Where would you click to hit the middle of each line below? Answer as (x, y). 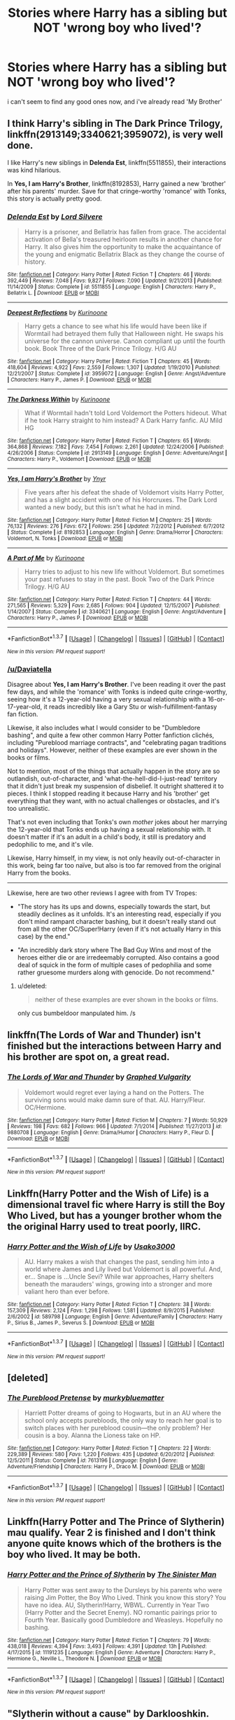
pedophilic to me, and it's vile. (50, 844)
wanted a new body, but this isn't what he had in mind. (103, 507)
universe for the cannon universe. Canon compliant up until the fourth (125, 341)
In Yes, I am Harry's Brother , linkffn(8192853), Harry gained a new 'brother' (116, 183)
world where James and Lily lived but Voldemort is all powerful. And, (123, 1269)
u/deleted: (32, 986)
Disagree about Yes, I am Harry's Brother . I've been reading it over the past (116, 684)
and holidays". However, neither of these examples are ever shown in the (112, 750)
